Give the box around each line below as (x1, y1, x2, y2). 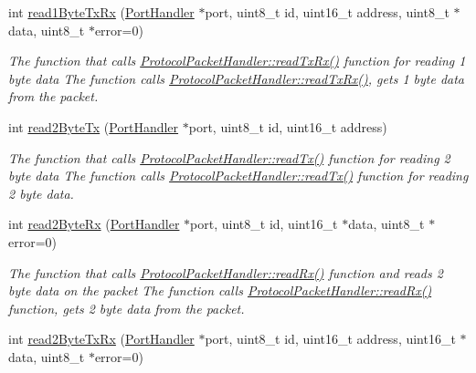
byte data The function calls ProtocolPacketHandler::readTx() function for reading (8, 166, 469, 185)
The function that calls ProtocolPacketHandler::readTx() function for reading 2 (8, 148, 450, 167)
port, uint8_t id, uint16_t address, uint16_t (205, 329, 456, 348)
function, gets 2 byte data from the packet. (8, 298, 245, 317)
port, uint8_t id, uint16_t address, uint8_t (205, 3, 450, 21)
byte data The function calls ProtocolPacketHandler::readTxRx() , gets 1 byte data (8, 68, 465, 88)
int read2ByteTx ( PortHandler (8, 117, 179, 136)
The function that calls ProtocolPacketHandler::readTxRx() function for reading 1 (8, 51, 466, 70)
